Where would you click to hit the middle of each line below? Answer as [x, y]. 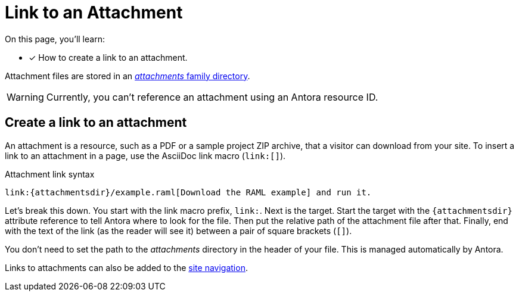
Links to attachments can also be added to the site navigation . [126, 267]
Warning [25, 97]
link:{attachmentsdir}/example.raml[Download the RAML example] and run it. [188, 192]
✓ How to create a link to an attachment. [108, 57]
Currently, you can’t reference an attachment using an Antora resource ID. [212, 97]
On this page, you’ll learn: [55, 39]
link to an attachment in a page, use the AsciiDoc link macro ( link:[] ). [145, 155]
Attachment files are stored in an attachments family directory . [128, 76]
